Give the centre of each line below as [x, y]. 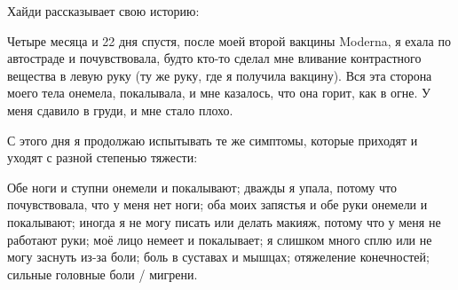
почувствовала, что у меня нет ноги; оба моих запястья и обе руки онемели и [217, 204]
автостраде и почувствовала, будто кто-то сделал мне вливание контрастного [214, 58]
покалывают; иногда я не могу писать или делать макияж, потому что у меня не [224, 221]
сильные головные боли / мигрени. [103, 274]
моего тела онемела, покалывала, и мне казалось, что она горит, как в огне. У [219, 93]
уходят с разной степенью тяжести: [103, 157]
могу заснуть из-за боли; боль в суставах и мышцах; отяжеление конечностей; [218, 257]
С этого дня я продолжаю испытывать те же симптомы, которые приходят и [213, 140]
